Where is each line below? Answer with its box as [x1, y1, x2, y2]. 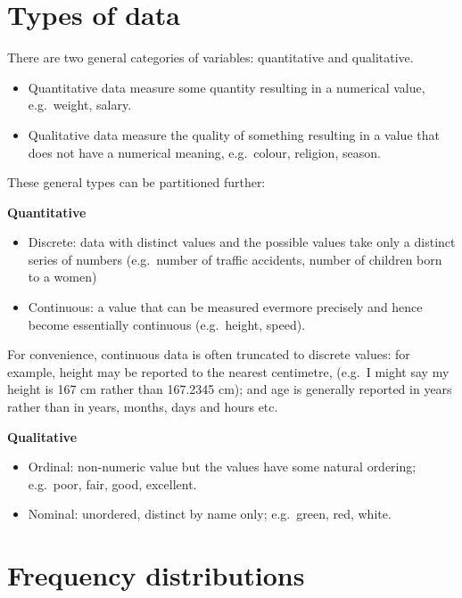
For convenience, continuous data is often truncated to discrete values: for [7, 345, 410, 364]
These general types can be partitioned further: [7, 173, 266, 192]
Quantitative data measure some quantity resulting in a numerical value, [28, 78, 425, 96]
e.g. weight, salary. [28, 95, 132, 114]
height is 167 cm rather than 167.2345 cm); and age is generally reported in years [7, 380, 452, 398]
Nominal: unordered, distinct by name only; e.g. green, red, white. [28, 504, 392, 523]
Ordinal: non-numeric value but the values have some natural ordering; [28, 457, 417, 476]
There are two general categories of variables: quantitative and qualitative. [7, 48, 414, 67]
